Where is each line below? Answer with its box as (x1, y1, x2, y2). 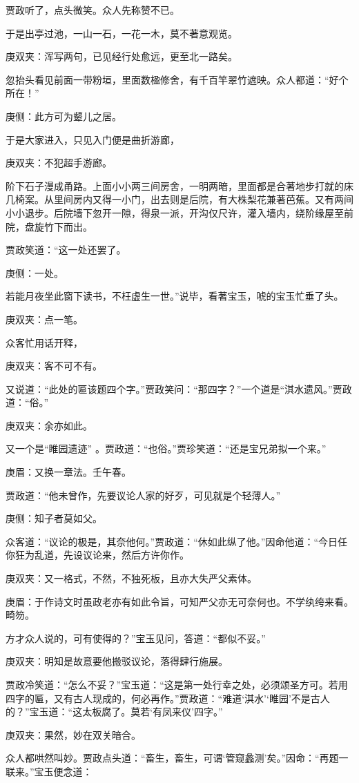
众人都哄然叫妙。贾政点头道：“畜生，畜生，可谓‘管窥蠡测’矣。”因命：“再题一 (6, 751, 349, 765)
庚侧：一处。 (6, 265, 64, 280)
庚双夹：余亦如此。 (6, 418, 93, 432)
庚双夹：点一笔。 (6, 311, 83, 326)
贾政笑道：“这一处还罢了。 (6, 242, 126, 257)
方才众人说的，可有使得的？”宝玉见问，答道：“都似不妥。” (6, 630, 266, 645)
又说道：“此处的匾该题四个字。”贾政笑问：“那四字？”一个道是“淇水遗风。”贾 (6, 381, 342, 396)
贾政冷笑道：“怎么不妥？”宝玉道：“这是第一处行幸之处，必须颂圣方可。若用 (6, 677, 348, 691)
